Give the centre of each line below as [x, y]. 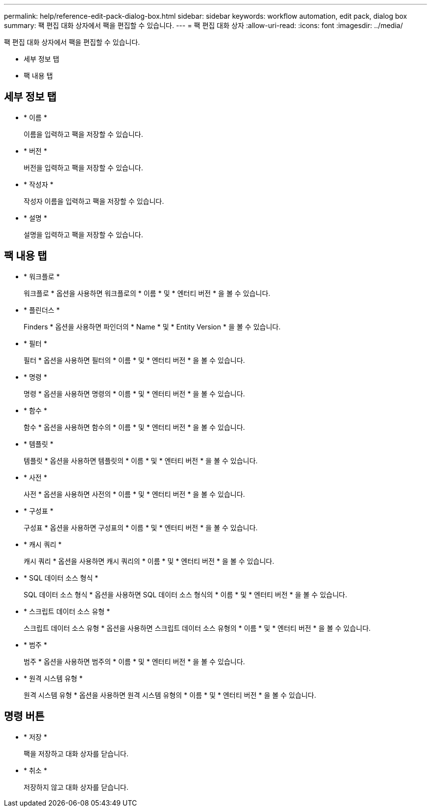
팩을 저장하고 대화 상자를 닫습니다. [76, 753]
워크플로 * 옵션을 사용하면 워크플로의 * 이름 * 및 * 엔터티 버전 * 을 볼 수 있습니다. [147, 293]
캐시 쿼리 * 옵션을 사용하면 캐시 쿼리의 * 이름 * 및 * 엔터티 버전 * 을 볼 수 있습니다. [149, 561]
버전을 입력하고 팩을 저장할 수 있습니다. [83, 167]
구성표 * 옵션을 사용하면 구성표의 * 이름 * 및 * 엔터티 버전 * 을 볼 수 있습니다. [141, 527]
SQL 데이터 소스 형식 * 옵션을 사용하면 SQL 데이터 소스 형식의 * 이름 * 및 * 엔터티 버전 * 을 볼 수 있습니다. [185, 594]
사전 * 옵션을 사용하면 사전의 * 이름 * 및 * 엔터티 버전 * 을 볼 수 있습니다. [134, 494]
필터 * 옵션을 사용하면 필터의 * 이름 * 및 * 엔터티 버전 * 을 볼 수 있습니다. [134, 360]
